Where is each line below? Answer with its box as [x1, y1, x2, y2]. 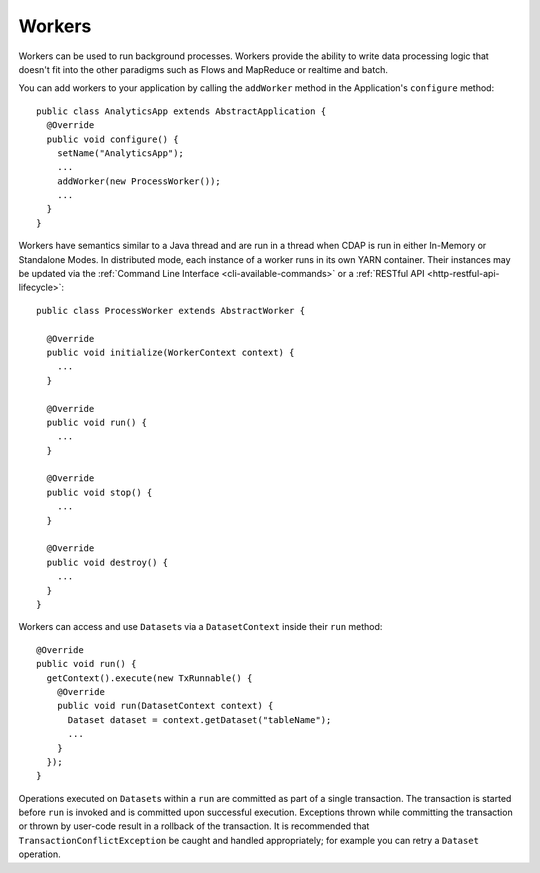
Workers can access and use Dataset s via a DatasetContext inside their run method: [18, 621, 383, 633]
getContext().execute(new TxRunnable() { [46, 672, 253, 684]
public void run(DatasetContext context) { [56, 700, 274, 712]
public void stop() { [46, 486, 153, 498]
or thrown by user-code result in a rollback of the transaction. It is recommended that [18, 820, 370, 832]
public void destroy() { [46, 556, 169, 568]
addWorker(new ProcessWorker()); [56, 175, 222, 187]
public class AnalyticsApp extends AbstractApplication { [36, 105, 327, 117]
